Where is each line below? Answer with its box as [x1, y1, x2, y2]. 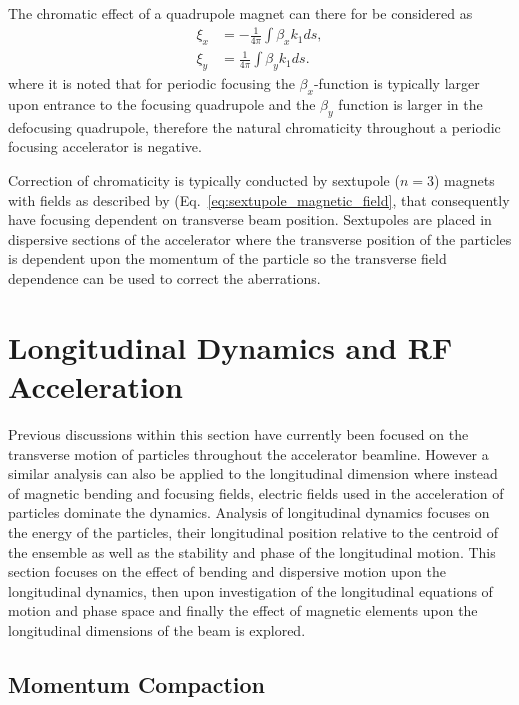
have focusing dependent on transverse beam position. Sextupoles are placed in [8, 209, 492, 230]
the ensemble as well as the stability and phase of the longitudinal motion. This [8, 541, 496, 562]
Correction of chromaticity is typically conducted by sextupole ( [8, 170, 400, 191]
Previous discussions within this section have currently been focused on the [8, 423, 469, 444]
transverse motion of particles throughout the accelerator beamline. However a [8, 443, 489, 464]
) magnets [433, 170, 495, 191]
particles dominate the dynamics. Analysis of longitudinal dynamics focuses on [8, 502, 490, 523]
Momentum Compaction [8, 668, 266, 699]
